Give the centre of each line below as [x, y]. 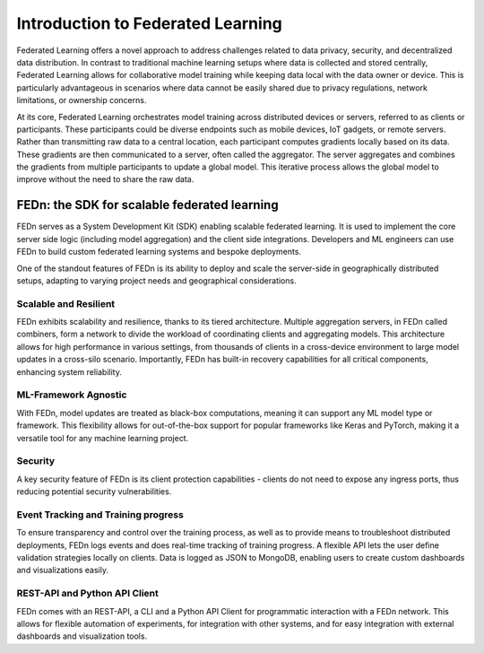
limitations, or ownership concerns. [82, 100]
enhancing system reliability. [69, 371]
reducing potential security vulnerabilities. [94, 492]
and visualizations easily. [63, 570]
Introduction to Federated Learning [149, 23]
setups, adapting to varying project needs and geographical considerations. [156, 280]
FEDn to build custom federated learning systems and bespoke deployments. [159, 252]
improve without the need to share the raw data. [105, 179]
